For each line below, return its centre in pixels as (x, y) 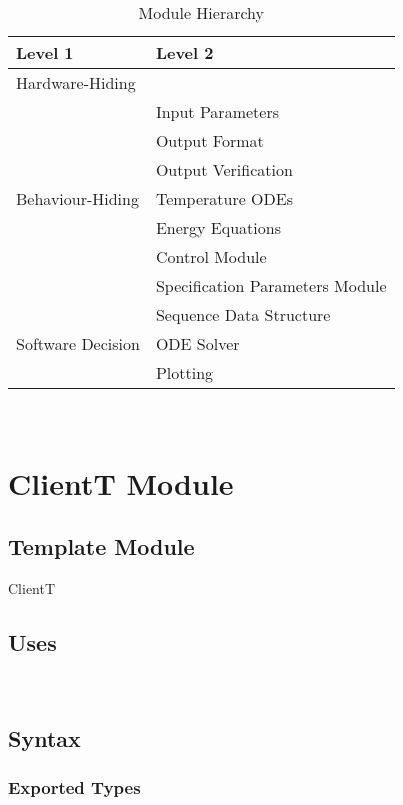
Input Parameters (217, 111)
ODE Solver (197, 343)
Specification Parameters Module (271, 285)
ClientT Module (121, 482)
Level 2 (184, 52)
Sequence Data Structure (243, 314)
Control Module (211, 256)
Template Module (101, 546)
